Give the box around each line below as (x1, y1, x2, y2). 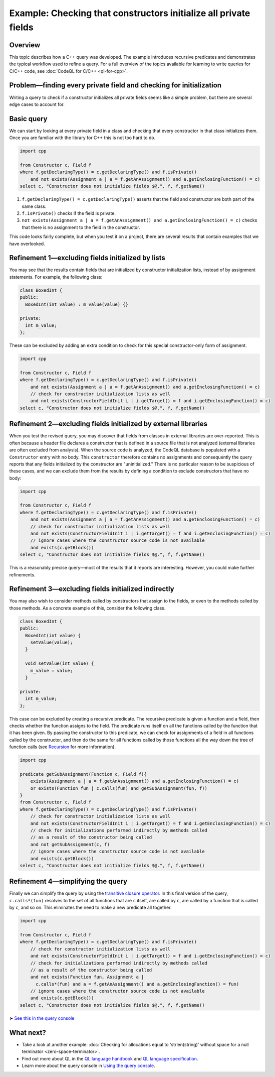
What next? (9, 1028, 46, 1037)
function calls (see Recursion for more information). (9, 744, 116, 750)
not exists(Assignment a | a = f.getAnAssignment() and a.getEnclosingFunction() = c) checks (22, 217, 257, 223)
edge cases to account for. (9, 101, 65, 107)
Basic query (9, 114, 48, 123)
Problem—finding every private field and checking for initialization (9, 81, 222, 90)
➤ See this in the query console (9, 1015, 75, 1021)
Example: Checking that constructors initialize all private (9, 8, 250, 19)
